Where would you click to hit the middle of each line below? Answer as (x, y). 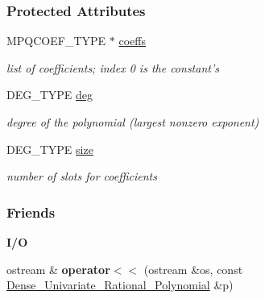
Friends (31, 212)
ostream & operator (58, 269)
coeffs (132, 41)
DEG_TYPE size (50, 149)
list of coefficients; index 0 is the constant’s (113, 67)
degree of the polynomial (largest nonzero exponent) (133, 122)
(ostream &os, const (193, 269)
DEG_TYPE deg (50, 95)
